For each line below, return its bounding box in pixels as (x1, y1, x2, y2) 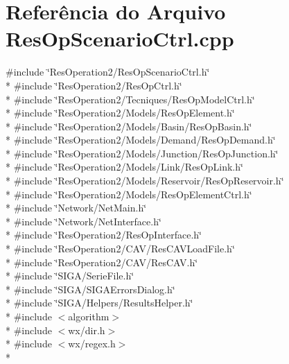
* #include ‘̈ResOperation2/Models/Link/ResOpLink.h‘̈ (6, 159, 243, 174)
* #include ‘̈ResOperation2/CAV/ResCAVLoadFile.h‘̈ (6, 241, 235, 256)
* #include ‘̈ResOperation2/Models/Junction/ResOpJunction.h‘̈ (6, 146, 279, 160)
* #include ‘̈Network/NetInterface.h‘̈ (6, 214, 161, 228)
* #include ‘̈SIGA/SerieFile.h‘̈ (6, 268, 134, 283)
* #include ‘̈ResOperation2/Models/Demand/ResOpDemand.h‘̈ (6, 132, 276, 147)
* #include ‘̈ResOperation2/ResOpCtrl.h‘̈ (6, 78, 182, 92)
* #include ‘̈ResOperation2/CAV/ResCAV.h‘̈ (6, 254, 198, 269)
